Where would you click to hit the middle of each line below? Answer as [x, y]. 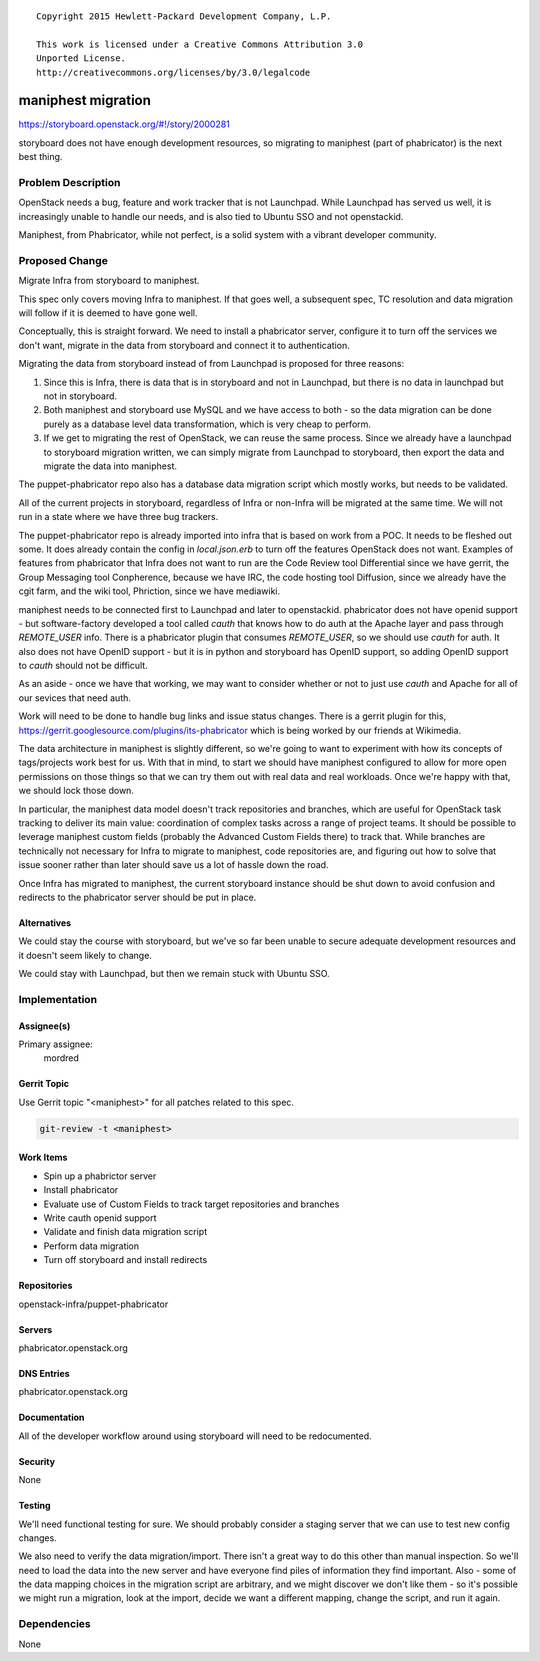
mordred [61, 1058]
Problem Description [69, 183]
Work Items [43, 1157]
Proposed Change [63, 260]
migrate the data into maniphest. [110, 466]
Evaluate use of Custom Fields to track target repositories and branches [191, 1204]
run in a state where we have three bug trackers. [118, 517]
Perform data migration [91, 1246]
